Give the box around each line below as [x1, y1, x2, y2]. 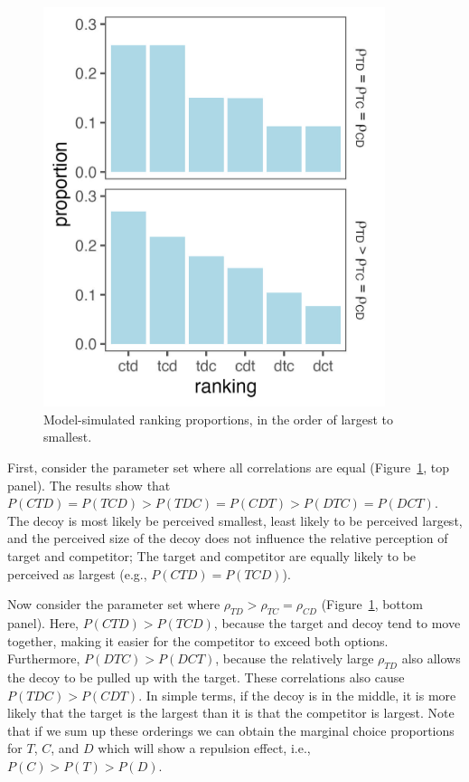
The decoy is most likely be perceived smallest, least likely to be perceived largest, [7, 510, 463, 529]
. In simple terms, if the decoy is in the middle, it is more [138, 685, 456, 704]
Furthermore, [7, 649, 80, 668]
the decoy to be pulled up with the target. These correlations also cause [7, 668, 405, 686]
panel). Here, [7, 614, 79, 633]
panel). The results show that [7, 475, 171, 494]
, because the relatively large [215, 649, 374, 668]
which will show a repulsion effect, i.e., [98, 739, 311, 758]
